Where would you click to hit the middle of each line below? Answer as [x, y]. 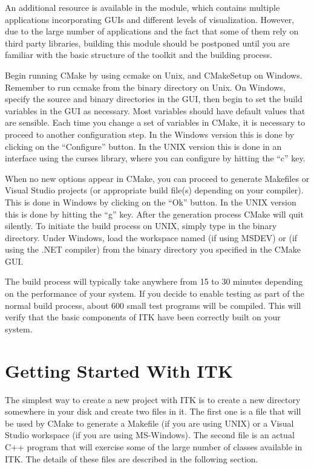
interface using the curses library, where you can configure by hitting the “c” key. [155, 158]
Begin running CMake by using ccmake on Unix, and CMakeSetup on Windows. [154, 75]
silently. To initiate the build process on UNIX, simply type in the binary [141, 226]
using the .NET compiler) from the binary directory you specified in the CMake [153, 249]
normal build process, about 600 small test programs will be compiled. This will [153, 305]
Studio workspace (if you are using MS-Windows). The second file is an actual [150, 435]
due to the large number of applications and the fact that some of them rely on [152, 31]
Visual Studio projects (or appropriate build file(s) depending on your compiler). [154, 190]
